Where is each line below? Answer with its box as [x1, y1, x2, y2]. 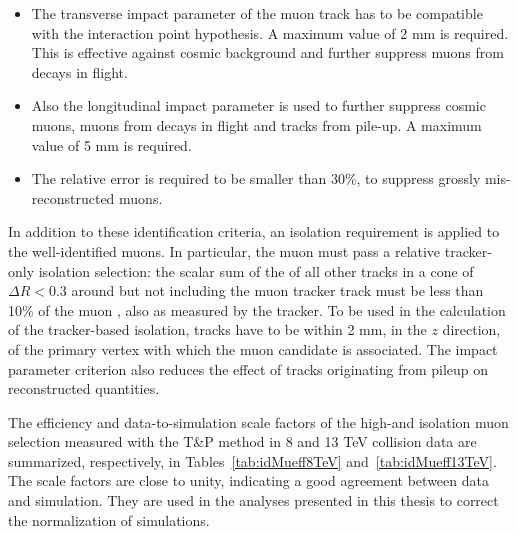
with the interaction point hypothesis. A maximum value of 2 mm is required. [31, 22, 509, 43]
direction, [442, 319, 501, 340]
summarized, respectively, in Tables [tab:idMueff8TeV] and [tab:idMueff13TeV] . [8, 450, 497, 471]
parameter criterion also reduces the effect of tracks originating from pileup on [8, 358, 489, 379]
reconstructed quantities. [8, 378, 160, 399]
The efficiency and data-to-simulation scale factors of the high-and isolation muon [8, 411, 509, 432]
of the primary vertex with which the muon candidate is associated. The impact [8, 338, 498, 359]
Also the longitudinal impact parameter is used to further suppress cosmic [31, 95, 486, 116]
